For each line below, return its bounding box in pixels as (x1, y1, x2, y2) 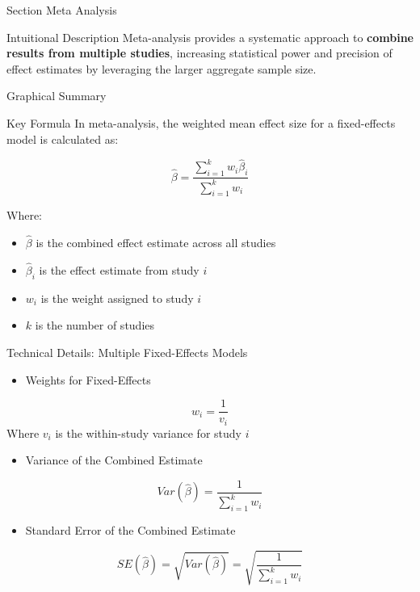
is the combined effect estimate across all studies (36, 234, 276, 251)
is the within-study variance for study (55, 424, 241, 441)
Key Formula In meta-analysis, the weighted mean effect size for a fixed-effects (6, 114, 396, 131)
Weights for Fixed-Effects (25, 371, 151, 388)
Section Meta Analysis (6, 2, 117, 18)
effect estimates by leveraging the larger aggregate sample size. (6, 60, 317, 77)
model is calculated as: (6, 130, 119, 147)
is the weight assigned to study (40, 289, 194, 306)
